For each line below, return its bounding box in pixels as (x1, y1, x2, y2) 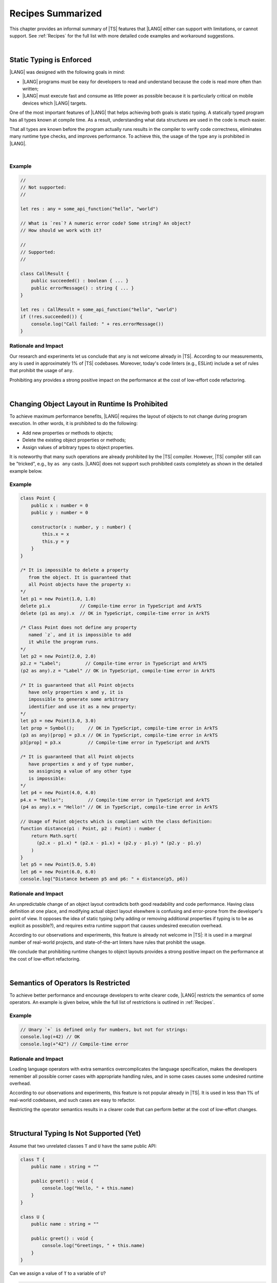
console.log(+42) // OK (20, 1034, 81, 1040)
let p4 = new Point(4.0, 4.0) (20, 790, 96, 795)
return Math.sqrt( (31, 833, 77, 839)
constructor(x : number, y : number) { (31, 524, 132, 530)
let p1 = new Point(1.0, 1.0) (20, 596, 96, 601)
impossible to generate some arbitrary (28, 696, 129, 703)
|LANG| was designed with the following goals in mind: (9, 69, 125, 75)
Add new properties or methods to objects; (22, 430, 113, 436)
